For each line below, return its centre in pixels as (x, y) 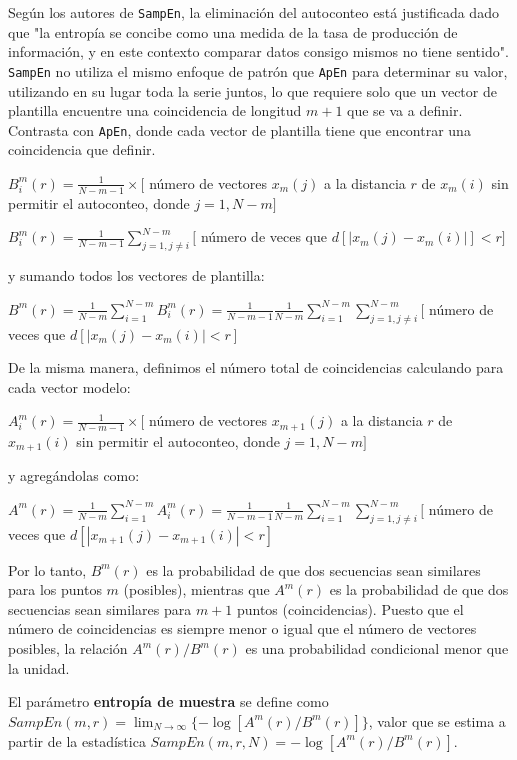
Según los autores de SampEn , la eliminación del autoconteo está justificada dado (253, 12)
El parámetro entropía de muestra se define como (168, 701)
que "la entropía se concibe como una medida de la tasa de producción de (233, 31)
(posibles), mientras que (196, 589)
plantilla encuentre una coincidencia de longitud (155, 110)
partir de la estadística (77, 740)
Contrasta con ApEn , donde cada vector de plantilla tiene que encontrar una (239, 129)
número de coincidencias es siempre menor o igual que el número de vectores (242, 628)
